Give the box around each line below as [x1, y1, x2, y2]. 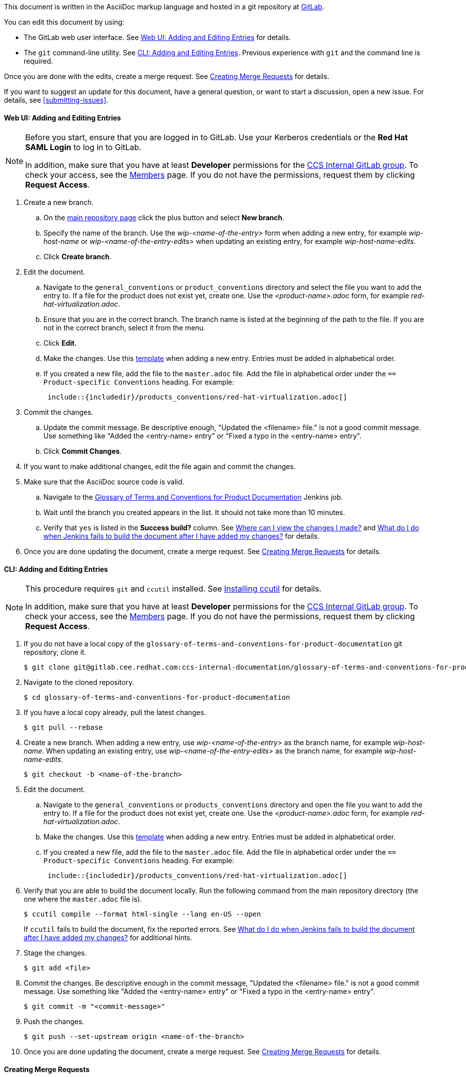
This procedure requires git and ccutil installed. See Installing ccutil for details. [25, 584, 321, 594]
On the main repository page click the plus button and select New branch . [43, 213, 284, 222]
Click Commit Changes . [43, 447, 122, 456]
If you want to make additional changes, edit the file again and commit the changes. [24, 462, 296, 471]
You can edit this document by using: [4, 18, 124, 26]
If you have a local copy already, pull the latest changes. [24, 708, 206, 717]
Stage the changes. [24, 949, 87, 957]
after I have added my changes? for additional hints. [24, 933, 193, 942]
